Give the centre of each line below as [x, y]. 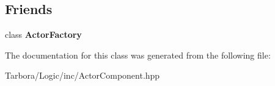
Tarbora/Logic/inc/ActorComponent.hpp [82, 75]
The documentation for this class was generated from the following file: [138, 55]
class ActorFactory [43, 34]
